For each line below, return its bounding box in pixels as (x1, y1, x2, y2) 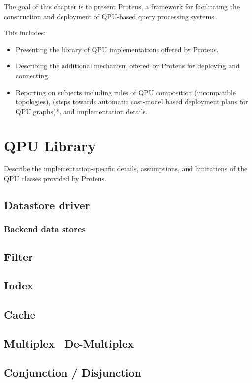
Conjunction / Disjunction (4, 364, 141, 380)
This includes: (4, 28, 46, 38)
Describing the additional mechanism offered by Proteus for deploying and (15, 61, 240, 71)
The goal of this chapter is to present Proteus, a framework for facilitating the (4, 1, 240, 11)
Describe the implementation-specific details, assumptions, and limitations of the (4, 163, 248, 174)
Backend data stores (4, 223, 86, 235)
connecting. (15, 70, 50, 80)
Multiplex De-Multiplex (4, 336, 134, 351)
